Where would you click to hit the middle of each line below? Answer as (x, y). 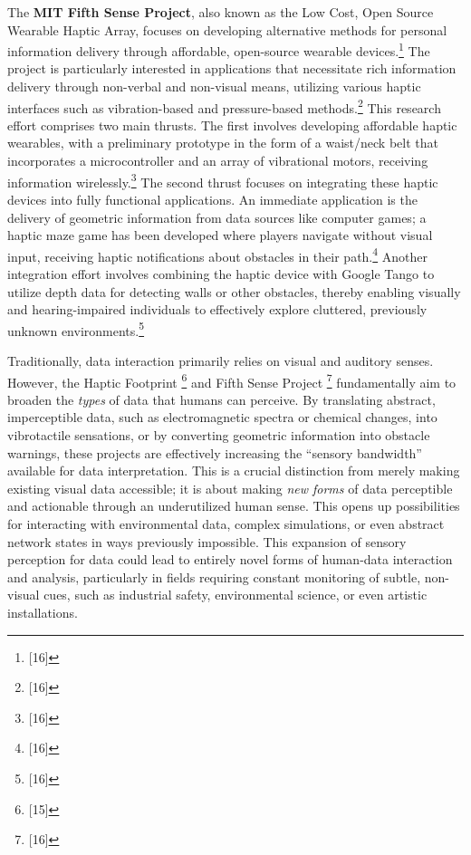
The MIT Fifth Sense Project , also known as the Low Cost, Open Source (221, 12)
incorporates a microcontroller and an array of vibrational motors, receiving (218, 161)
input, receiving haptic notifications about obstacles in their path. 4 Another (217, 255)
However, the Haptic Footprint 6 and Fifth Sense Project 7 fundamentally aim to (232, 380)
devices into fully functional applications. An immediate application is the (212, 199)
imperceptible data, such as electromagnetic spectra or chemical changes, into (222, 417)
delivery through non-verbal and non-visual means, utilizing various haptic (214, 86)
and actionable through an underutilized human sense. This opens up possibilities (234, 506)
